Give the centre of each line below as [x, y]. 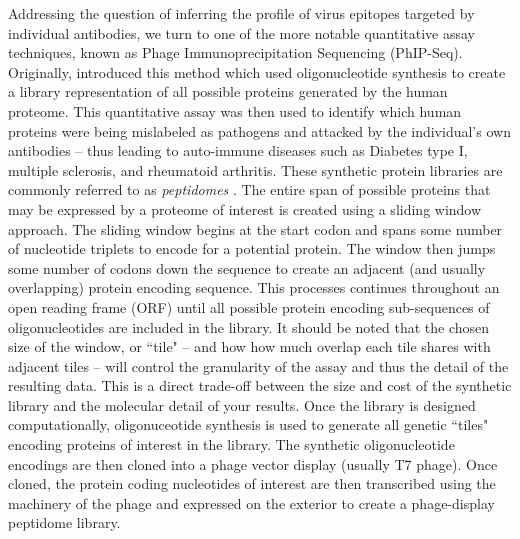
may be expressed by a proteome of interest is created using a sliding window [245, 208]
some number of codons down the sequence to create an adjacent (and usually [247, 267]
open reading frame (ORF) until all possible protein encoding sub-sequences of [249, 306]
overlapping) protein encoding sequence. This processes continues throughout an [254, 287]
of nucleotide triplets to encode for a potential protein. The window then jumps [252, 248]
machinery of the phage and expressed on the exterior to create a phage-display [251, 502]
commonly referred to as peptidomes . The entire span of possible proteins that [249, 189]
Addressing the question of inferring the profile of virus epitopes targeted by [241, 13]
